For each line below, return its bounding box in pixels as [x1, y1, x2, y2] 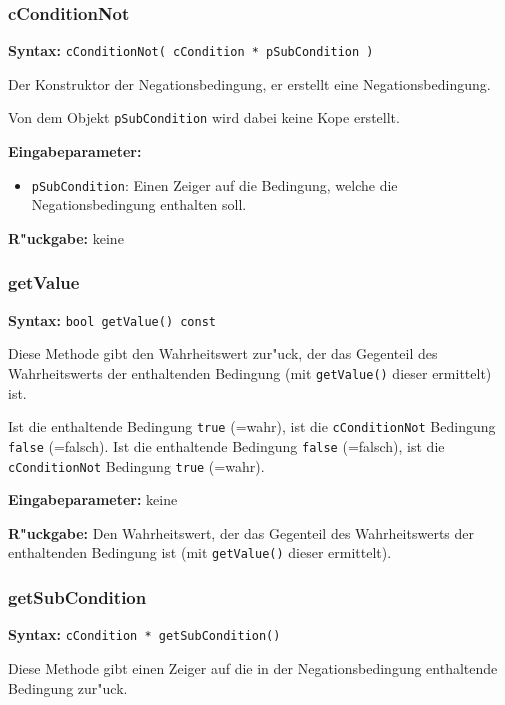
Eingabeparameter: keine [8, 489, 178, 510]
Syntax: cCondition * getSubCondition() [8, 624, 281, 645]
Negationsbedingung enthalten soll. [31, 194, 247, 215]
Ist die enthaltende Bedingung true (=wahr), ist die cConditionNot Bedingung [8, 416, 496, 437]
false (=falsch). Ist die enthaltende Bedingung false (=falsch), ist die [8, 435, 445, 456]
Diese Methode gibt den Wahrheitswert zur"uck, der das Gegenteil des [8, 343, 438, 364]
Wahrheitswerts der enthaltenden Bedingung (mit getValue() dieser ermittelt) [8, 363, 492, 384]
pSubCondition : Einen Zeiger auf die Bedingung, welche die [31, 174, 398, 195]
